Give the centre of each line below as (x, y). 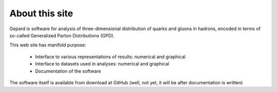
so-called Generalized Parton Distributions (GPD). (62, 35)
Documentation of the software (68, 71)
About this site (41, 13)
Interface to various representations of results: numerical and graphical (110, 57)
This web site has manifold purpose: (48, 45)
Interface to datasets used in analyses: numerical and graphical (102, 64)
